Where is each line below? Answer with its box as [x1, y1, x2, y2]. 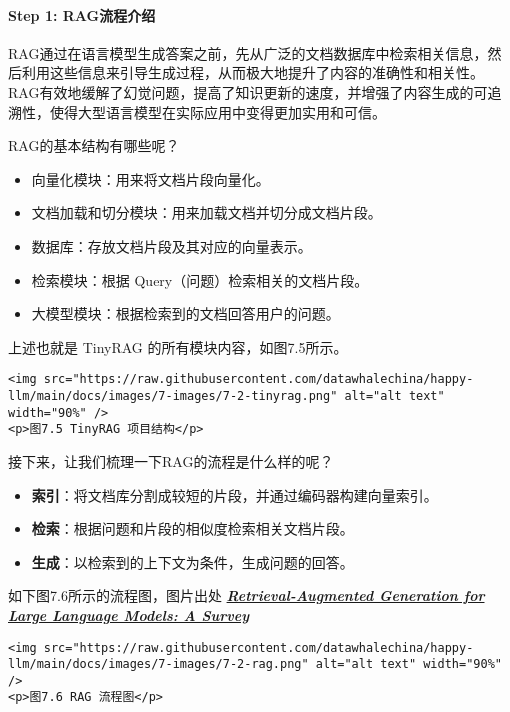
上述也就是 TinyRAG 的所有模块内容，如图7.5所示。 [8, 336, 348, 357]
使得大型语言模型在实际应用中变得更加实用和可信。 [49, 101, 386, 122]
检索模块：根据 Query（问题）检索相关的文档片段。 [31, 269, 369, 290]
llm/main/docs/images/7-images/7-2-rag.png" [8, 657, 309, 672]
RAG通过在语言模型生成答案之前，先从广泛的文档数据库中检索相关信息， [8, 42, 488, 63]
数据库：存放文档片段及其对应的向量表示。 [31, 235, 312, 256]
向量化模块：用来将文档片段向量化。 [31, 168, 270, 189]
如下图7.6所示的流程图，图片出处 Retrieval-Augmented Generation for [8, 585, 485, 606]
